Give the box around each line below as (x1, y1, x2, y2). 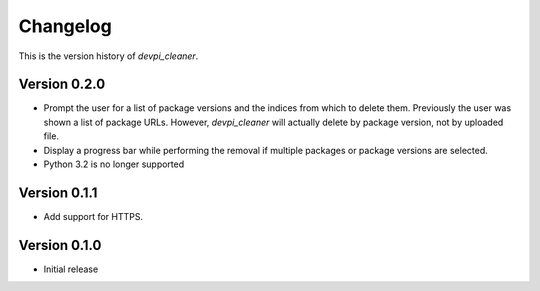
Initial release (43, 263, 99, 275)
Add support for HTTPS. (43, 210, 144, 222)
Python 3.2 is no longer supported (43, 158, 185, 170)
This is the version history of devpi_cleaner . (18, 50, 199, 62)
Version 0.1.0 (18, 236, 102, 254)
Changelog (18, 15, 112, 37)
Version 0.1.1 (18, 184, 98, 201)
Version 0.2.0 (18, 76, 106, 93)
